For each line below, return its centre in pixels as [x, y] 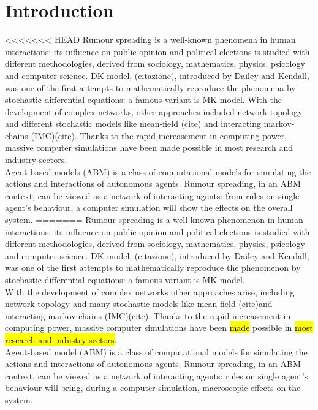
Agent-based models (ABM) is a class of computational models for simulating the [158, 171]
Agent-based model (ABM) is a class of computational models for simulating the [156, 351]
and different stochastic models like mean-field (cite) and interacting [133, 123]
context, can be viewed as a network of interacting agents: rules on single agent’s [157, 375]
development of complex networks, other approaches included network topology [154, 111]
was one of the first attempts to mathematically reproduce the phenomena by [150, 87]
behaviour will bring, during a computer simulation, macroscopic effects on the [153, 388]
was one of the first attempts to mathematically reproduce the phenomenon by [153, 268]
